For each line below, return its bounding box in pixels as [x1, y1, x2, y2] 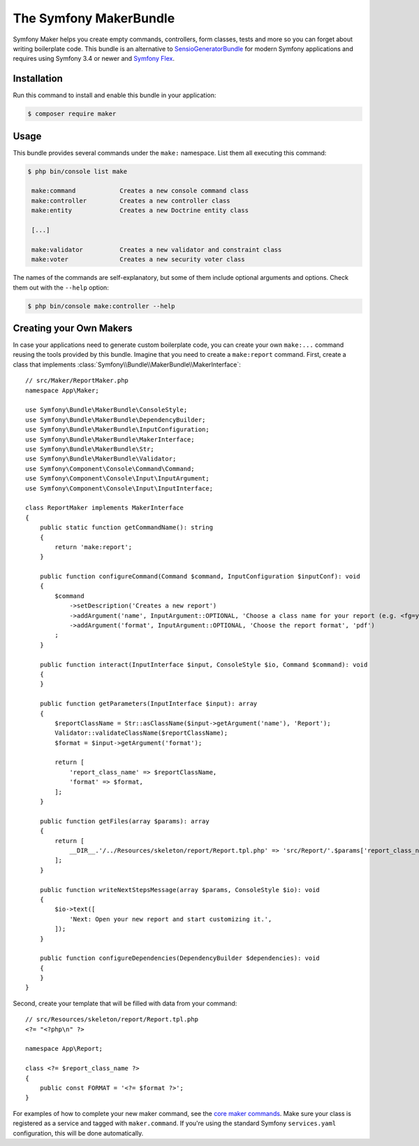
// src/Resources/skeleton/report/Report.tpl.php [25, 1015, 199, 1024]
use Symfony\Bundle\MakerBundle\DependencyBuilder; [25, 416, 206, 423]
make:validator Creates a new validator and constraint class [31, 246, 282, 253]
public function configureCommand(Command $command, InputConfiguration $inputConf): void [39, 572, 361, 581]
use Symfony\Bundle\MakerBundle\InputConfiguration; [25, 425, 209, 434]
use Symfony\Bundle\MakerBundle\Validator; [25, 455, 177, 463]
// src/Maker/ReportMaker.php [25, 376, 129, 385]
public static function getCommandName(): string [39, 523, 213, 532]
